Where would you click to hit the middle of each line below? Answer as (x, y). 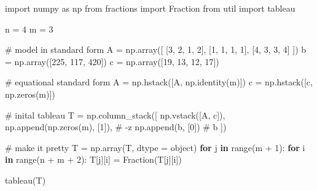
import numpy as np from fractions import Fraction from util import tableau (150, 8)
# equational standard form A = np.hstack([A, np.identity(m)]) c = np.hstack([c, (159, 82)
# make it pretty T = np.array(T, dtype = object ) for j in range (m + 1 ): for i (155, 147)
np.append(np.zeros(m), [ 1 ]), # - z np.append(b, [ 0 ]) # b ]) (116, 127)
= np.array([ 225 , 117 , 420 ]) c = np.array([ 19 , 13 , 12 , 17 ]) (112, 61)
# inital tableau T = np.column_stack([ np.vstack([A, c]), (115, 115)
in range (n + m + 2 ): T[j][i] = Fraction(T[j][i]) (93, 159)
